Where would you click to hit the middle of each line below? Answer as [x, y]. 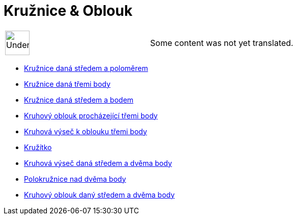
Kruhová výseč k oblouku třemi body [86, 131]
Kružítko [38, 147]
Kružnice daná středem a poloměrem [86, 68]
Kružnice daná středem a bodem [79, 100]
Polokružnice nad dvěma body [75, 179]
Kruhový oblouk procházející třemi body [91, 115]
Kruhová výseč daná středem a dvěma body [98, 163]
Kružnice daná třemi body [67, 84]
